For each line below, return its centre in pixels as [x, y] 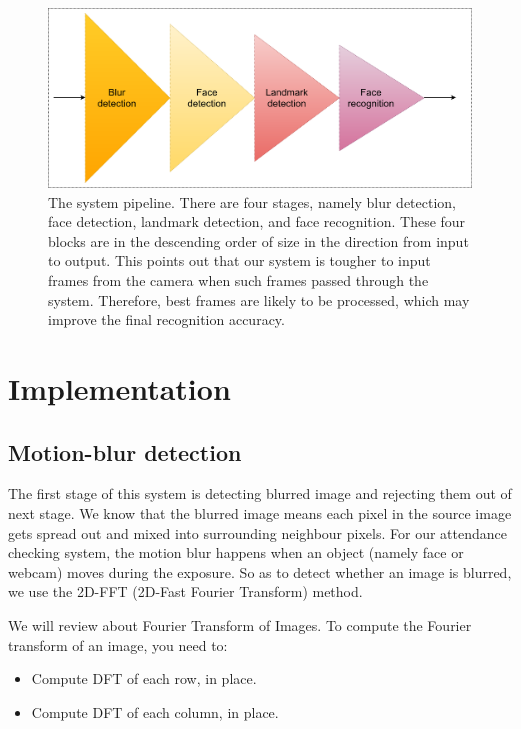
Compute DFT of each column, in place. [155, 711]
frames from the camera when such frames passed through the [238, 280]
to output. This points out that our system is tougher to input [239, 260]
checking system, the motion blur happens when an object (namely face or [236, 552]
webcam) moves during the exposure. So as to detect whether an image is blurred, [260, 571]
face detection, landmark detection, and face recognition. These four [257, 221]
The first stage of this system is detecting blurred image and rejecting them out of [260, 493]
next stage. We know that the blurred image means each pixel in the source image [260, 513]
